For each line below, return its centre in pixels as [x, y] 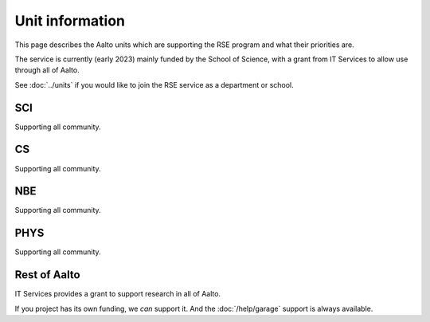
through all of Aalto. [47, 70]
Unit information [70, 21]
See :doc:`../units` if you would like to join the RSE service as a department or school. [154, 84]
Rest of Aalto [47, 275]
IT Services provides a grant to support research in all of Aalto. [118, 294]
